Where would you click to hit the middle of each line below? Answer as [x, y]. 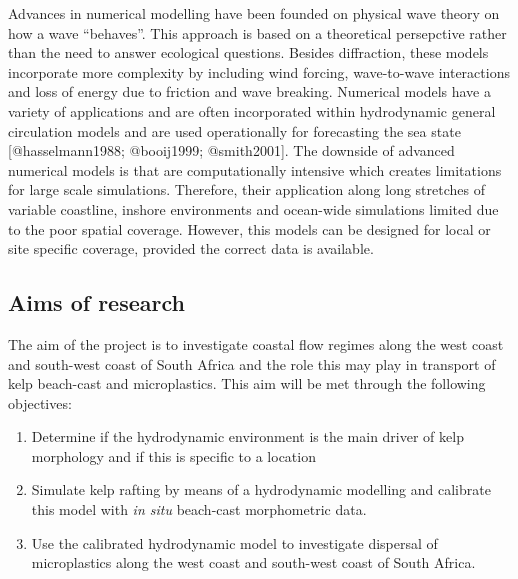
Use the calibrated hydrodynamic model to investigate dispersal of [234, 542]
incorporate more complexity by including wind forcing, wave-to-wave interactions [259, 71]
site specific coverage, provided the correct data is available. [191, 248]
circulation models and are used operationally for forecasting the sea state [234, 130]
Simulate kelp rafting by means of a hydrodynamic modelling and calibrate [261, 489]
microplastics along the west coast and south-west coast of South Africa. [253, 562]
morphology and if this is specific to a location [173, 455]
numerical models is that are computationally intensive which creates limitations [255, 169]
